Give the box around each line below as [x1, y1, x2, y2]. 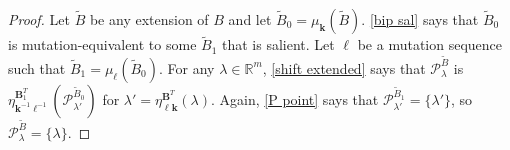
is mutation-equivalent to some [8, 34, 197, 55]
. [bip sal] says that [361, 9, 479, 29]
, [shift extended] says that [262, 57, 426, 78]
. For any [159, 57, 215, 78]
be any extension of [89, 9, 209, 29]
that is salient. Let [222, 34, 335, 55]
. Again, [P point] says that [211, 88, 379, 109]
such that [8, 57, 66, 78]
